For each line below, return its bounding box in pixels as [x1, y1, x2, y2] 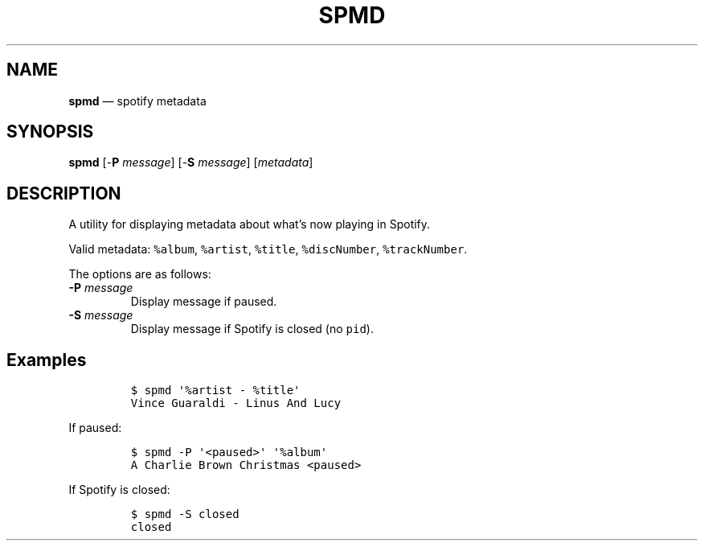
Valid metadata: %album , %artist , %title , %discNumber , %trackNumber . [68, 242, 468, 257]
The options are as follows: [68, 267, 211, 282]
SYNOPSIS [6, 121, 94, 142]
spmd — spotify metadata [68, 93, 207, 108]
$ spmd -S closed [130, 508, 239, 521]
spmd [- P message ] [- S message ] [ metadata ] [68, 155, 313, 170]
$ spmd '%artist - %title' [130, 384, 301, 397]
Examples [6, 349, 87, 370]
